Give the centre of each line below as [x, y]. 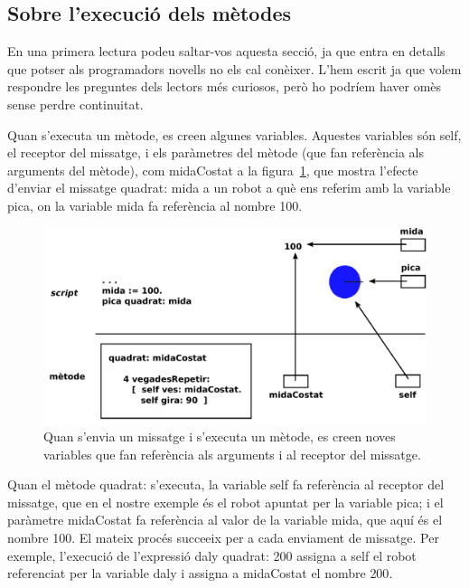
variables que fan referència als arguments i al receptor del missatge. [232, 454]
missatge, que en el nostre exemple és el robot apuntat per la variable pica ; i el [225, 502]
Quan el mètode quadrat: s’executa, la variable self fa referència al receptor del [226, 484]
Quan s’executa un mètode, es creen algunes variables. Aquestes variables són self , [234, 134]
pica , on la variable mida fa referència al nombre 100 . [155, 205]
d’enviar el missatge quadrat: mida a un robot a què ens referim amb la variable [229, 188]
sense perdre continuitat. [75, 104]
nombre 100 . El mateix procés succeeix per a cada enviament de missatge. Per [223, 538]
